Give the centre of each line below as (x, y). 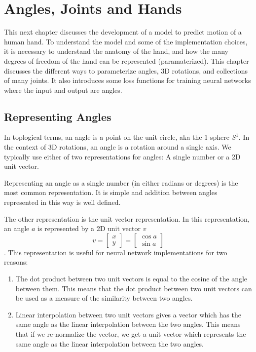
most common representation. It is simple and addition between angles (111, 192)
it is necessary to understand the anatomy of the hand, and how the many (116, 51)
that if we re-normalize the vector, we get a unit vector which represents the (131, 333)
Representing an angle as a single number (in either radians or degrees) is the (121, 182)
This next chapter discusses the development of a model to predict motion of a (123, 32)
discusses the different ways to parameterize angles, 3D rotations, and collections (126, 70)
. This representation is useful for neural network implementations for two (116, 252)
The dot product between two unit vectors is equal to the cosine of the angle (131, 279)
